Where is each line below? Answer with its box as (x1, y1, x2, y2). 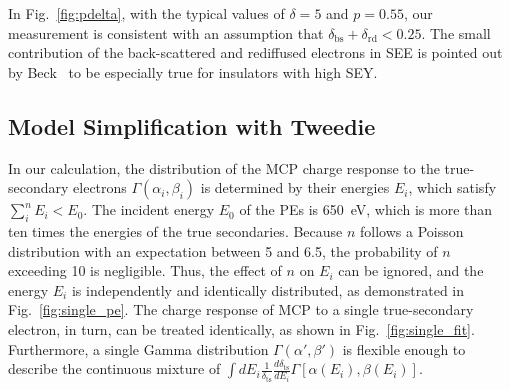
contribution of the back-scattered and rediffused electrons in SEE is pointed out (8, 42, 503, 63)
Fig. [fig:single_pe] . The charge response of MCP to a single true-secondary (8, 299, 474, 320)
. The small (421, 22, 491, 43)
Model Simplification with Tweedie (8, 110, 376, 141)
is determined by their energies (200, 177, 390, 198)
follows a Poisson (360, 220, 464, 241)
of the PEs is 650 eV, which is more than (239, 199, 493, 220)
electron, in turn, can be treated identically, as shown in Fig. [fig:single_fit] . (8, 318, 475, 339)
